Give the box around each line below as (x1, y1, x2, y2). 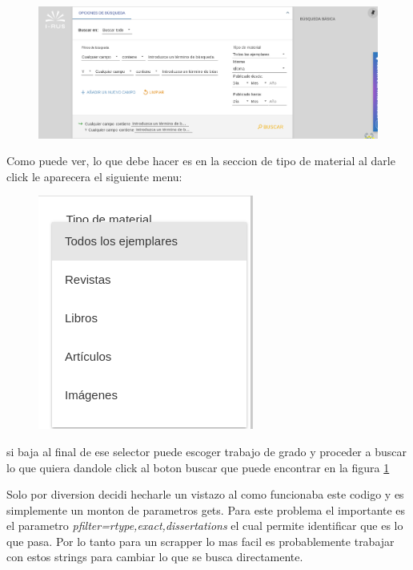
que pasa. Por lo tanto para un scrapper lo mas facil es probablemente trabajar (6, 532, 395, 549)
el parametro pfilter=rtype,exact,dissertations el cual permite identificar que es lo (6, 517, 403, 534)
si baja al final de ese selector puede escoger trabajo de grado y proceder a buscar (6, 443, 407, 459)
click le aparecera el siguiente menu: (6, 168, 182, 184)
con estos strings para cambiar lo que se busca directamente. (6, 548, 303, 565)
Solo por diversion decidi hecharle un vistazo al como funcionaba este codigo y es (6, 486, 404, 503)
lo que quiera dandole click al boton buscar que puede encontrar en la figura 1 (6, 459, 390, 475)
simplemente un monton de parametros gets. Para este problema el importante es (6, 501, 406, 518)
